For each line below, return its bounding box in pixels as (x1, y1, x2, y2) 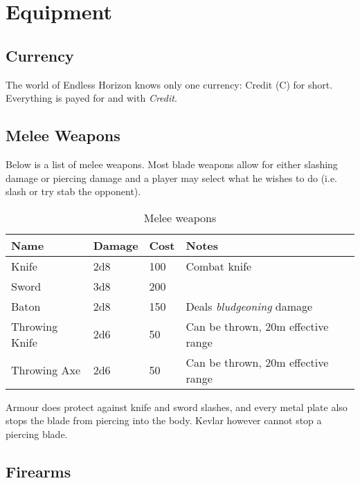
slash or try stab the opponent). (6, 184, 141, 199)
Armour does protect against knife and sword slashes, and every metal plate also (6, 399, 348, 414)
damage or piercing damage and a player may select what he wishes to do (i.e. (6, 170, 338, 185)
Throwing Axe (11, 362, 81, 379)
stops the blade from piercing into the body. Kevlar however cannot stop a (6, 413, 322, 428)
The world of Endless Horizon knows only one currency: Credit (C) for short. (6, 77, 333, 91)
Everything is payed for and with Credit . (6, 91, 177, 105)
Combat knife (186, 257, 252, 274)
